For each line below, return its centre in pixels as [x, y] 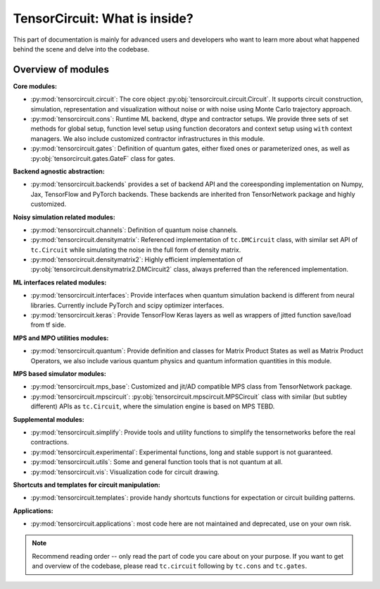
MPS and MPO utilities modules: [61, 338]
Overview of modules [61, 69]
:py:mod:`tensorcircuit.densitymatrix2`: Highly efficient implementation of [137, 260]
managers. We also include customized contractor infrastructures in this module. [148, 138]
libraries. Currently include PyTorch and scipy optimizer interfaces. [127, 305]
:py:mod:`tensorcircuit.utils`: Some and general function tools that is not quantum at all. [157, 462]
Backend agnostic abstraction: [59, 171]
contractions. [50, 442]
